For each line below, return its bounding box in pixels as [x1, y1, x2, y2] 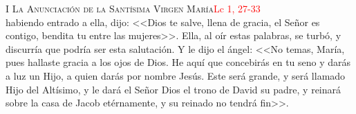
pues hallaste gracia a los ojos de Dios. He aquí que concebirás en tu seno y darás [6, 55, 351, 69]
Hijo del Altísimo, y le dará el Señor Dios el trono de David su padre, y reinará [6, 82, 341, 96]
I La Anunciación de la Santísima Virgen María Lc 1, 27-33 [6, 1, 261, 15]
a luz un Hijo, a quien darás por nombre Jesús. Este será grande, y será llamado [6, 68, 346, 82]
